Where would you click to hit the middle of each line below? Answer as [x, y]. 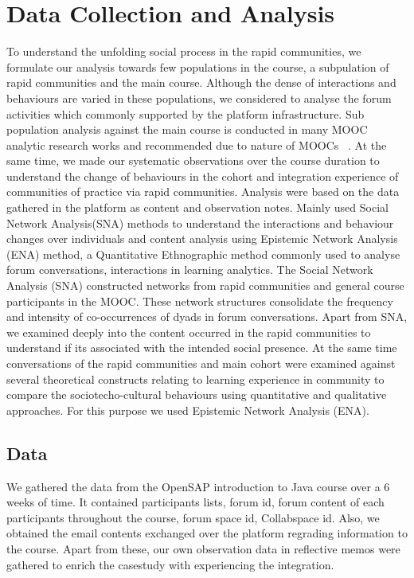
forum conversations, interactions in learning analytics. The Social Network [190, 269]
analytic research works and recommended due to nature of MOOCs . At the [197, 144]
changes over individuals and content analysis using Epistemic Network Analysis [202, 238]
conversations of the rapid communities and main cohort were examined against [201, 363]
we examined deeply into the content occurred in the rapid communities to [189, 332]
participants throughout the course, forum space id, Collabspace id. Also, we [193, 517]
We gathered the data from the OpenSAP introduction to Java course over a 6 [198, 486]
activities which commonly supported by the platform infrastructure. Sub [186, 113]
